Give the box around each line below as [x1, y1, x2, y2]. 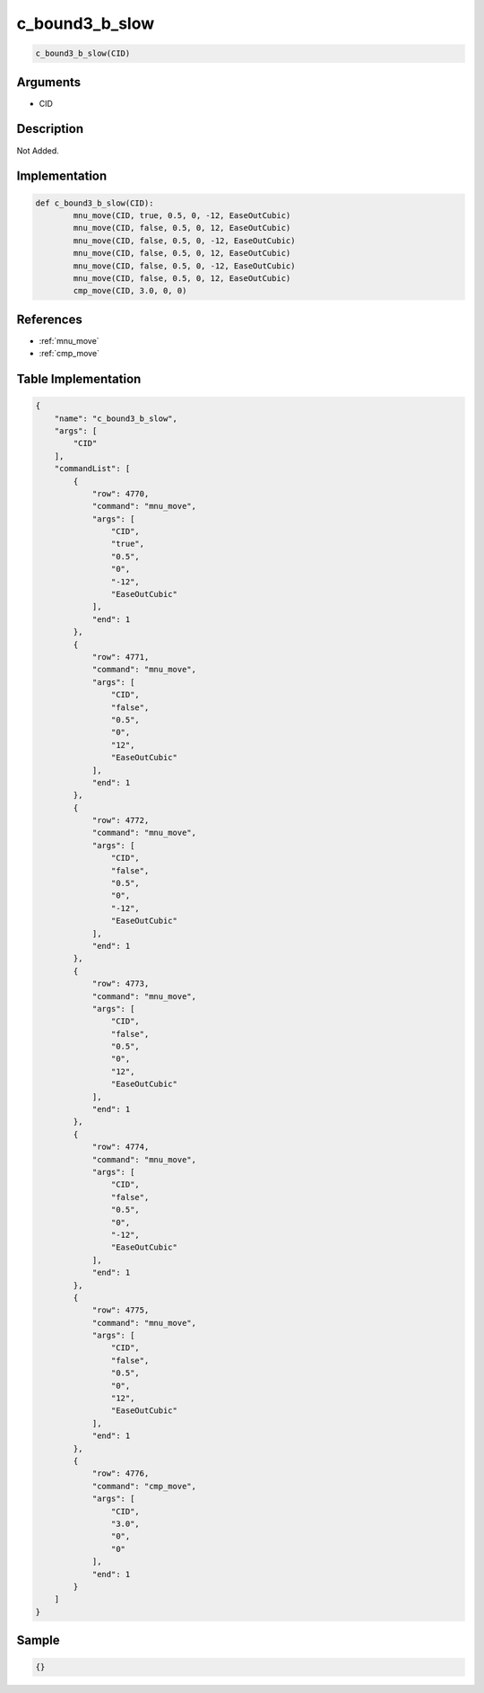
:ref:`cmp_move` [39, 348, 100, 359]
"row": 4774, [91, 1142, 150, 1153]
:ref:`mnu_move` [39, 335, 99, 346]
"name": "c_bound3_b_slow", [54, 413, 178, 424]
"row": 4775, [91, 1305, 150, 1315]
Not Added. [16, 145, 60, 156]
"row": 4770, [91, 488, 150, 498]
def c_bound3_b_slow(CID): [35, 197, 154, 208]
